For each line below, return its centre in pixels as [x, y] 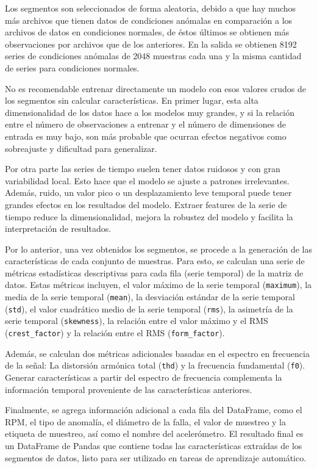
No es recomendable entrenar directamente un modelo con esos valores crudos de [156, 88]
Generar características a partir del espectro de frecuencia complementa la [144, 377]
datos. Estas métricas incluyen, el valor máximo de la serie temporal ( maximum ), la [158, 285]
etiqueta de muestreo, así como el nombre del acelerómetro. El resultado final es [154, 434]
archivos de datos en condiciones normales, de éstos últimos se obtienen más [147, 32]
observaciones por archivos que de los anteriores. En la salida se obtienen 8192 [151, 44]
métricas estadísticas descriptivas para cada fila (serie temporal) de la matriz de [154, 272]
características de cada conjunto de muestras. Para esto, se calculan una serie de [155, 261]
